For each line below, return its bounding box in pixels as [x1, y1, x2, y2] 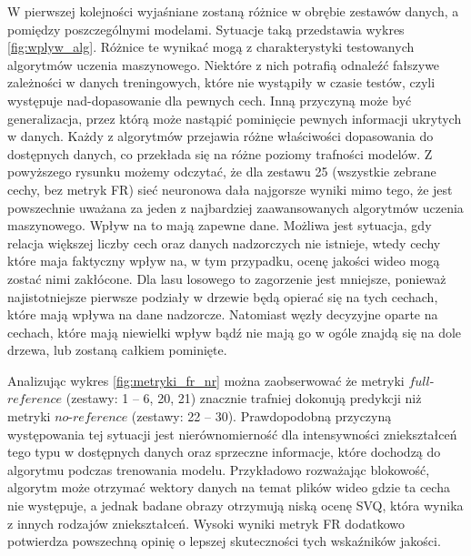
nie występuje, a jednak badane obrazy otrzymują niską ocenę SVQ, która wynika [7, 496, 464, 515]
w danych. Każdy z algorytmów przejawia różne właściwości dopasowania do [7, 126, 434, 146]
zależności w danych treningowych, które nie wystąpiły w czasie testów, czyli [7, 73, 436, 92]
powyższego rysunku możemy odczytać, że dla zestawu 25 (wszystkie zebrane [7, 162, 436, 181]
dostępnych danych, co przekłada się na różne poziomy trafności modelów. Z [7, 144, 433, 163]
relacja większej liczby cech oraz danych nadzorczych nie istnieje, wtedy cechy [7, 233, 441, 252]
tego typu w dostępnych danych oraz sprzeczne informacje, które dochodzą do [7, 442, 441, 461]
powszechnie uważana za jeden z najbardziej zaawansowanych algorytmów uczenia [7, 197, 464, 217]
